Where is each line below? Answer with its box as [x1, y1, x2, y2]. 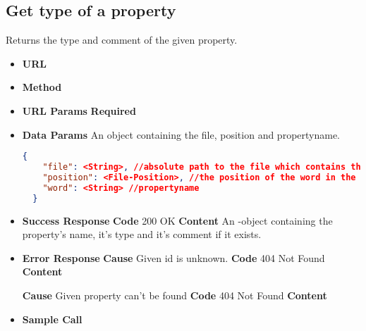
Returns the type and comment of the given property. [6, 32, 238, 47]
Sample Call [22, 311, 83, 326]
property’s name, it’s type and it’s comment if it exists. [22, 227, 262, 242]
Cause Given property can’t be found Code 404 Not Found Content [22, 287, 327, 302]
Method [22, 80, 62, 94]
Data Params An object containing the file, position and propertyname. [22, 127, 341, 142]
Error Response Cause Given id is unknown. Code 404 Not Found [22, 250, 325, 265]
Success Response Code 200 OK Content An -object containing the [22, 213, 333, 227]
